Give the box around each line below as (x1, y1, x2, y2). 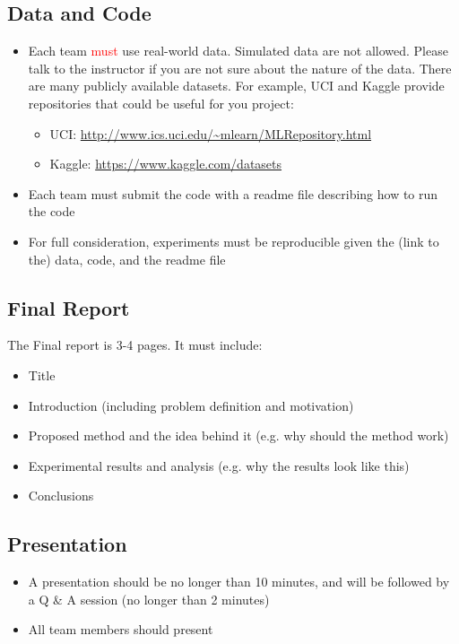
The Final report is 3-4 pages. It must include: (7, 335, 263, 354)
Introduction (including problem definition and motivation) (28, 396, 354, 414)
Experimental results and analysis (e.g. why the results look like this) (28, 456, 410, 474)
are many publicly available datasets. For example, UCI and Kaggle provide (28, 76, 445, 95)
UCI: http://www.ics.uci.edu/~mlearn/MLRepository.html (49, 124, 372, 143)
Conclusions (28, 486, 94, 505)
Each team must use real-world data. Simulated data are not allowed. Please (28, 41, 448, 60)
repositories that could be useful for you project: (28, 93, 294, 112)
